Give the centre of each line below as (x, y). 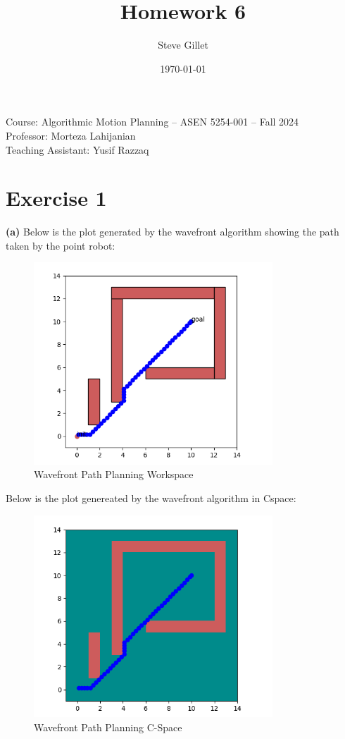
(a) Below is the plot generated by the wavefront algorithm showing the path (172, 232)
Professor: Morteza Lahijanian (71, 135)
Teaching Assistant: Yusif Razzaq (77, 149)
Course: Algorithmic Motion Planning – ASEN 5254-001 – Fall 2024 (152, 122)
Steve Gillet (183, 45)
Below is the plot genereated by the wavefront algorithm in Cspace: (151, 498)
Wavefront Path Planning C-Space (108, 727)
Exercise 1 (56, 198)
